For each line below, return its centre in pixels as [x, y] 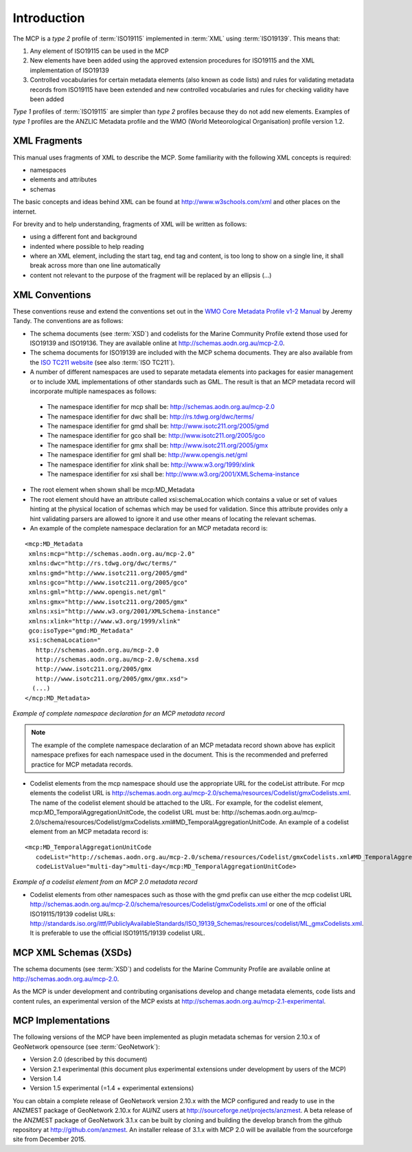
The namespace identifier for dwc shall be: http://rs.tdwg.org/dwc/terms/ [150, 417]
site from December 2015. [49, 1139]
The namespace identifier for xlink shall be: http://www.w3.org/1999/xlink [151, 465]
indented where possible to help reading [87, 246]
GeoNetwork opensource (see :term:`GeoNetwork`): [87, 1046]
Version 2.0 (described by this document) [89, 1059]
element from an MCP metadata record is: [89, 831]
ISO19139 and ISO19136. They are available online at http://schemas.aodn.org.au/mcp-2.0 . [157, 343]
